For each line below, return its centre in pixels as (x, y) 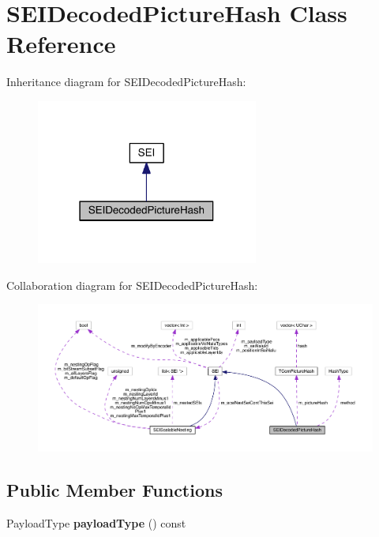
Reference (61, 44)
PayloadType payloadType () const (96, 522)
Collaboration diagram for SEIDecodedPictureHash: (132, 285)
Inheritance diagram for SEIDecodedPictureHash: (126, 82)
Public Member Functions (114, 490)
